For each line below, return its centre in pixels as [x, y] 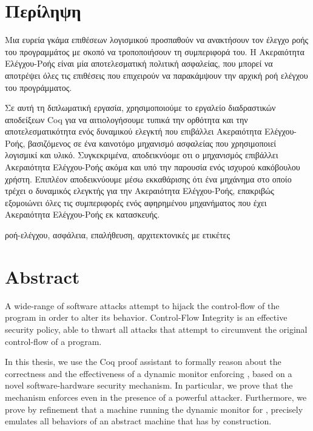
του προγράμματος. [39, 87]
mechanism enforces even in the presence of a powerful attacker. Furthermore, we [156, 397]
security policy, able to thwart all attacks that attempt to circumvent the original [156, 329]
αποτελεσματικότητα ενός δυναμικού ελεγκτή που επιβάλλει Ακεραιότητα [133, 131]
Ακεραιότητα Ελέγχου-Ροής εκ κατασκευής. [82, 214]
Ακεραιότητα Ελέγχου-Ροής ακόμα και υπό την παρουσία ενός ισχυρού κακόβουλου [153, 167]
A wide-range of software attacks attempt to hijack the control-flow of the [142, 305]
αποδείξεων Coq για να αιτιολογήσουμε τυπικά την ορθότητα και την [126, 119]
